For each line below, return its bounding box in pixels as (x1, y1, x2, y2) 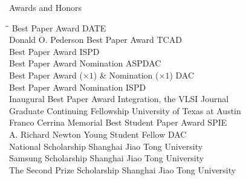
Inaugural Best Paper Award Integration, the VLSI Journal (9, 92, 229, 105)
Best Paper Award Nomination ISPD (9, 80, 146, 93)
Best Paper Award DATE (11, 21, 106, 34)
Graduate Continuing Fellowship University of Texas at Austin (9, 104, 241, 117)
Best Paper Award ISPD (9, 45, 100, 57)
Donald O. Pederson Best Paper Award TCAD (9, 33, 182, 46)
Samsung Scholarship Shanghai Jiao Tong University (9, 152, 204, 164)
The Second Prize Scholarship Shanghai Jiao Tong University (9, 163, 236, 176)
